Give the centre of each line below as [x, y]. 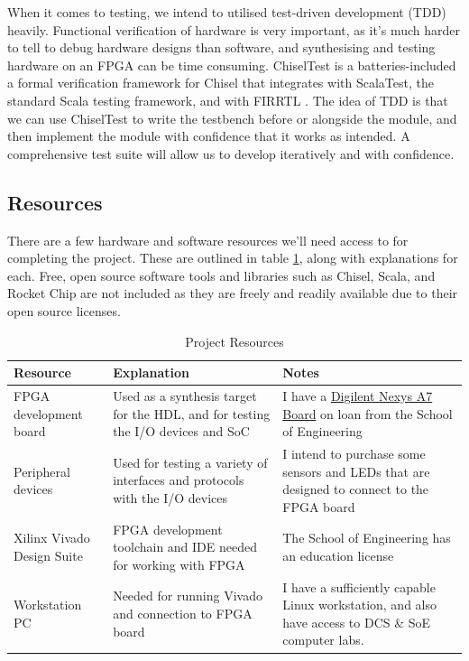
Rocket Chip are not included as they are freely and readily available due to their [233, 293]
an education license [338, 555]
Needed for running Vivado [188, 596]
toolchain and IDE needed [185, 547]
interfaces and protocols [179, 480]
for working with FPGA [179, 564]
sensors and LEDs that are [356, 471]
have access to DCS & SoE [357, 622]
